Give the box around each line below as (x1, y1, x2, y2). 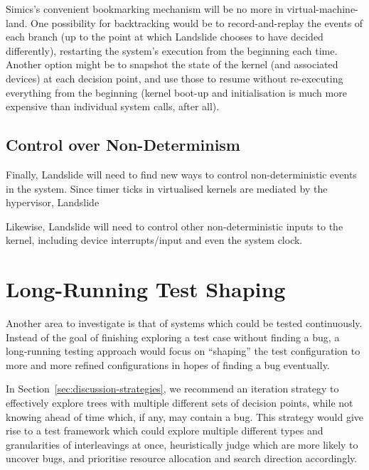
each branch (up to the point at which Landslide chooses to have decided (6, 29, 323, 44)
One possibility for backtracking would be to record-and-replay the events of (31, 15, 363, 30)
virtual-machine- (287, 1, 358, 16)
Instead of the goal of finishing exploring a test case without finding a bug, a (6, 329, 340, 344)
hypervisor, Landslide (6, 195, 100, 210)
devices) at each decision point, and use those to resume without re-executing (6, 70, 343, 85)
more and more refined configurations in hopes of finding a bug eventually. (6, 357, 330, 372)
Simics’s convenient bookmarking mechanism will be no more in (6, 1, 284, 16)
